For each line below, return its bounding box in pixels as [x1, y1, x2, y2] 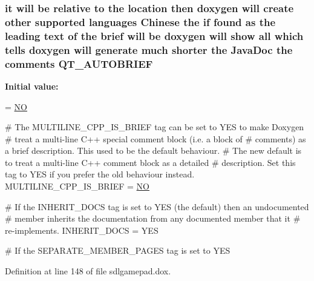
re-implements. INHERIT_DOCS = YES [5, 223, 159, 236]
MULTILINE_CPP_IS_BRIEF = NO [5, 180, 150, 193]
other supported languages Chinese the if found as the [5, 14, 276, 29]
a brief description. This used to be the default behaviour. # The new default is [5, 144, 302, 157]
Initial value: [5, 79, 59, 92]
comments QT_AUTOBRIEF [5, 56, 153, 71]
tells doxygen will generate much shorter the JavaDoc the [5, 42, 293, 57]
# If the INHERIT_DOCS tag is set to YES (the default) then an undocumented [5, 200, 309, 213]
